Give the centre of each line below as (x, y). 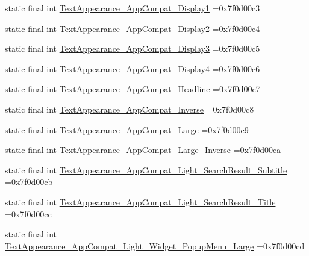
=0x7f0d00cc (28, 214)
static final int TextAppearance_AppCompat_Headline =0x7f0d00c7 (133, 89)
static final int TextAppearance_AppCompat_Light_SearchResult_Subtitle (146, 170)
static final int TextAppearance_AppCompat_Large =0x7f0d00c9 (127, 129)
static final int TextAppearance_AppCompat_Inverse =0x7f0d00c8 (130, 109)
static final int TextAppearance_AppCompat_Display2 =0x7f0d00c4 (133, 28)
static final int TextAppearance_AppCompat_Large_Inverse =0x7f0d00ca (143, 150)
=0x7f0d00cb (29, 182)
